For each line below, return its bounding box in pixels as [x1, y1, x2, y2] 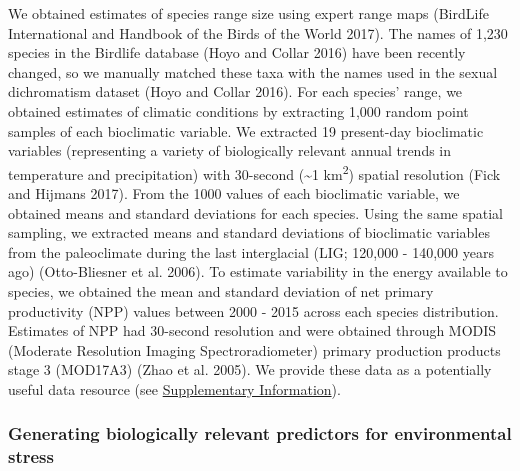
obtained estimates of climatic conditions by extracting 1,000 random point [8, 100, 469, 121]
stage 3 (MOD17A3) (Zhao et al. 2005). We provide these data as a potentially [8, 359, 492, 380]
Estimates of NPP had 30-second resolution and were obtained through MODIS [8, 320, 497, 341]
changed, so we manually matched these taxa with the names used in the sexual [8, 61, 498, 82]
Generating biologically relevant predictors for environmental [8, 421, 512, 446]
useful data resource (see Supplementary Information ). [8, 378, 341, 399]
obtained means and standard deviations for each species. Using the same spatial [8, 202, 503, 223]
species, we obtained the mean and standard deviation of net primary [8, 280, 434, 301]
